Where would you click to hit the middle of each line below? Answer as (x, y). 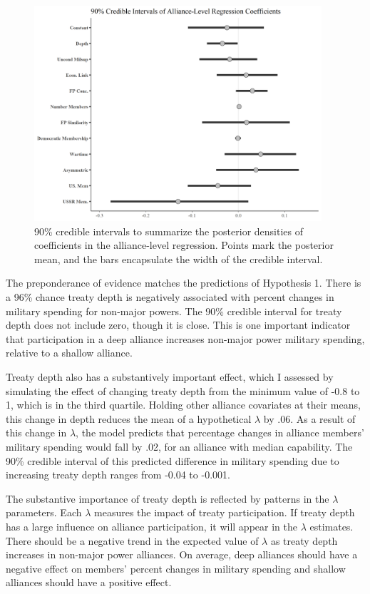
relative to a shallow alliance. (69, 353)
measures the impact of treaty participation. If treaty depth (225, 512)
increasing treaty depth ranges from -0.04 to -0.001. (118, 475)
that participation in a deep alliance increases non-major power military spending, (185, 338)
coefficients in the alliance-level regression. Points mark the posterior (184, 245)
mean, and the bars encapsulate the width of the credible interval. (179, 258)
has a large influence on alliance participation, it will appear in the (151, 526)
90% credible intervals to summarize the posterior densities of (169, 231)
